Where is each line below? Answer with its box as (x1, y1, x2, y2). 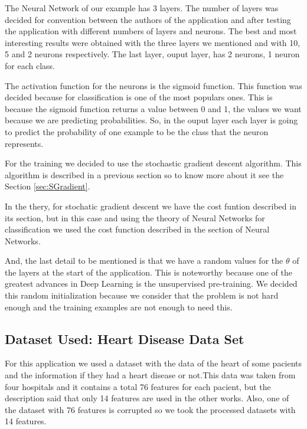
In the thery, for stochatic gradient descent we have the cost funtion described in (5, 199, 296, 212)
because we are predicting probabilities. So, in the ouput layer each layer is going (5, 114, 298, 126)
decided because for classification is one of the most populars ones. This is (5, 91, 273, 103)
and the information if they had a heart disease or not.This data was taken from (5, 369, 296, 381)
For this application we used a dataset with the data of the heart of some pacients (5, 357, 302, 369)
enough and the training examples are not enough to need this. (5, 300, 233, 313)
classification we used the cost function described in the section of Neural (5, 223, 270, 235)
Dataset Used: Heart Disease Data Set (5, 329, 244, 348)
